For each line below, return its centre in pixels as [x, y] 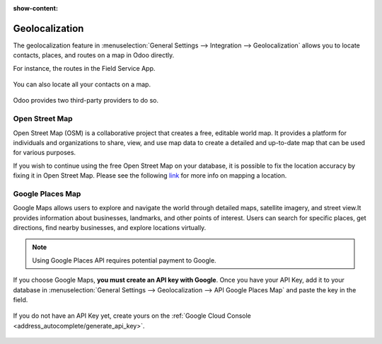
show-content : [35, 8]
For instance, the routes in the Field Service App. [84, 68]
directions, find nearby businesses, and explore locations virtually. [110, 228]
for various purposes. [45, 153]
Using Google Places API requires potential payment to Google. [124, 260]
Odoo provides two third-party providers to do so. [86, 101]
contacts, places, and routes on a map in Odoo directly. [94, 55]
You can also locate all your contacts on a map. [82, 84]
